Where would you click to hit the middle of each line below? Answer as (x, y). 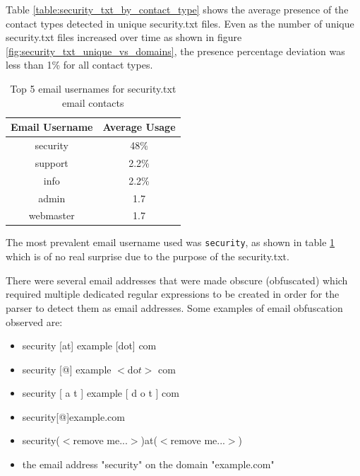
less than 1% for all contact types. (79, 65)
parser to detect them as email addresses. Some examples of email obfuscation (174, 307)
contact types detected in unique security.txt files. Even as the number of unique (180, 23)
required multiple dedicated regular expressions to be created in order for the (173, 294)
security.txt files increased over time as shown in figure (124, 37)
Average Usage (139, 127)
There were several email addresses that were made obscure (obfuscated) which (177, 280)
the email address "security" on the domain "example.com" (148, 464)
